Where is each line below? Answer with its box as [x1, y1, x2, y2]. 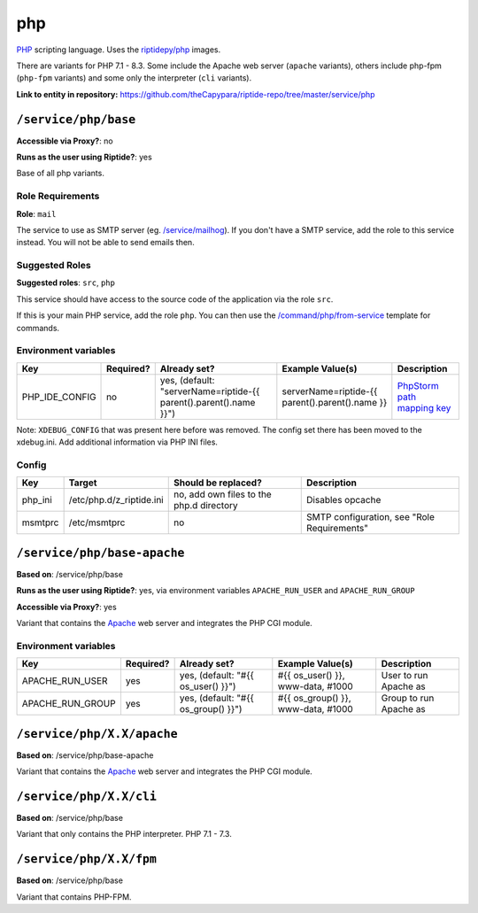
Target [68, 476, 97, 489]
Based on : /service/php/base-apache [16, 749, 154, 761]
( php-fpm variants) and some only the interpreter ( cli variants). [16, 73, 252, 83]
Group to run [381, 692, 435, 704]
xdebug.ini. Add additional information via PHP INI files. [16, 437, 219, 447]
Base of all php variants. [16, 168, 105, 179]
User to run [381, 669, 428, 682]
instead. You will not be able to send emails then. [16, 237, 195, 248]
